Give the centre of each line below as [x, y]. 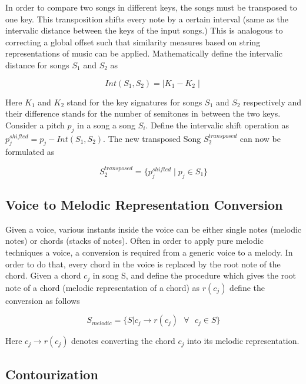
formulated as [30, 152]
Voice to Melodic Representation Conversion [144, 204]
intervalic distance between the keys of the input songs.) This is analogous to [144, 30]
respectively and [272, 102]
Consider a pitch [35, 125]
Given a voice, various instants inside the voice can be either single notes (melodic [154, 229]
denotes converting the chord [123, 341]
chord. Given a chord [43, 275]
